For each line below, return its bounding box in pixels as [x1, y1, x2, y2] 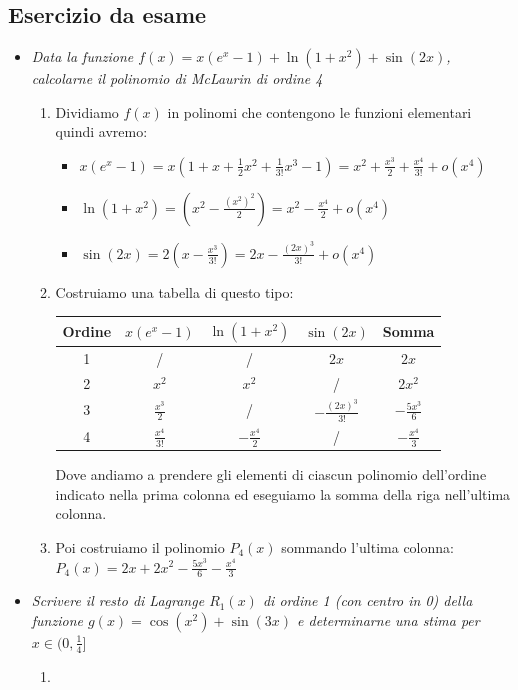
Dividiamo [55, 101, 119, 122]
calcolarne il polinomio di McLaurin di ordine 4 [31, 68, 323, 89]
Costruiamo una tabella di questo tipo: [55, 281, 294, 302]
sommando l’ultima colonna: [281, 536, 454, 557]
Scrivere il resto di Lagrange [31, 590, 205, 611]
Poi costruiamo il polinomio [55, 536, 225, 557]
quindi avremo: [55, 121, 148, 142]
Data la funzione [31, 46, 134, 67]
